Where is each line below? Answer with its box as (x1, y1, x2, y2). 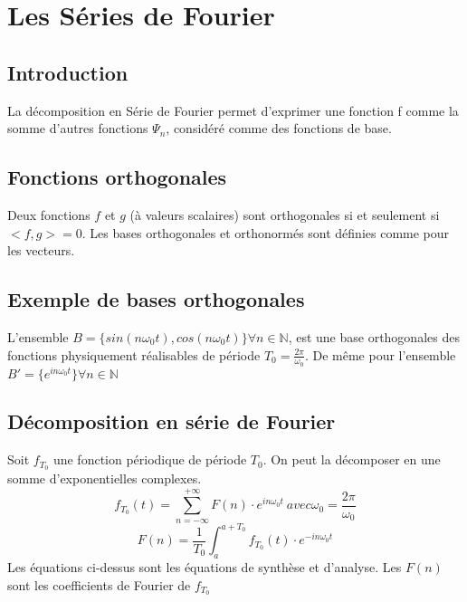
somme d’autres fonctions (7, 119, 148, 138)
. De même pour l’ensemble (304, 345, 456, 364)
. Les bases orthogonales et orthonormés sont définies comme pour (81, 223, 450, 242)
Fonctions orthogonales (7, 163, 227, 191)
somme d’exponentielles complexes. (7, 468, 202, 487)
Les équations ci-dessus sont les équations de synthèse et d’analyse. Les (7, 558, 402, 576)
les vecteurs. (7, 241, 75, 260)
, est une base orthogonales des (288, 327, 460, 346)
